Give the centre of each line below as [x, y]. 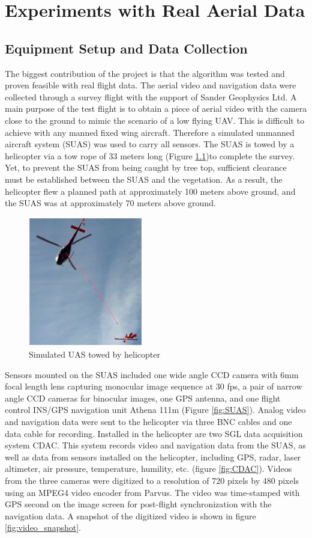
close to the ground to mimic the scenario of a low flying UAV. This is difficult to [154, 120]
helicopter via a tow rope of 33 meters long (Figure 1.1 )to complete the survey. [150, 155]
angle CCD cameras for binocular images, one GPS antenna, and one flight [143, 398]
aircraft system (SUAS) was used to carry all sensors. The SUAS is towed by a [150, 144]
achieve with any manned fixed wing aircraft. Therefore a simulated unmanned [150, 132]
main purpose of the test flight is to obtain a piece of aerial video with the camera [156, 109]
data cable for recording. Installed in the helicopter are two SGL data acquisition [154, 433]
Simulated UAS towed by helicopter [94, 354]
